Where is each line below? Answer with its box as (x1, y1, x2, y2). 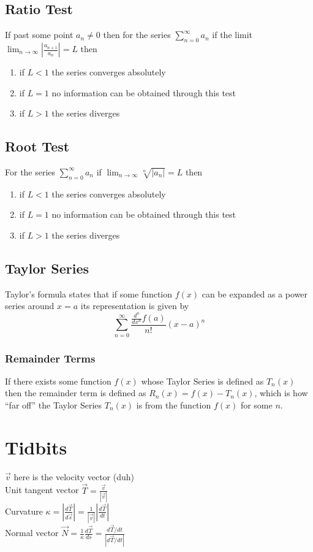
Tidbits (5, 434, 67, 459)
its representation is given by (80, 299, 189, 312)
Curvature (5, 504, 43, 517)
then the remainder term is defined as (5, 386, 146, 399)
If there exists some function (5, 374, 111, 387)
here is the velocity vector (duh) (13, 470, 134, 483)
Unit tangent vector (5, 483, 79, 496)
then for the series (103, 28, 171, 41)
